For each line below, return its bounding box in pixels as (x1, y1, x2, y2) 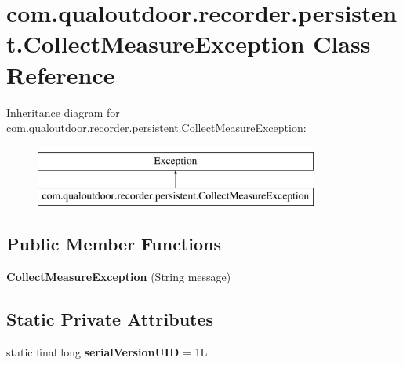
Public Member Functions (6, 232, 221, 256)
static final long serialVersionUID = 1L (6, 343, 208, 360)
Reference (6, 58, 115, 90)
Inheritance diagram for (6, 104, 120, 120)
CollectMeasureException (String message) (6, 268, 231, 285)
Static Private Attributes (6, 307, 214, 331)
